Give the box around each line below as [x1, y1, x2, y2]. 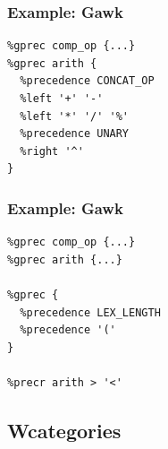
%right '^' [20, 144, 84, 158]
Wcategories [7, 416, 122, 444]
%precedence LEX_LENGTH [20, 306, 161, 319]
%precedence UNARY [20, 127, 130, 141]
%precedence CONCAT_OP [20, 74, 155, 88]
